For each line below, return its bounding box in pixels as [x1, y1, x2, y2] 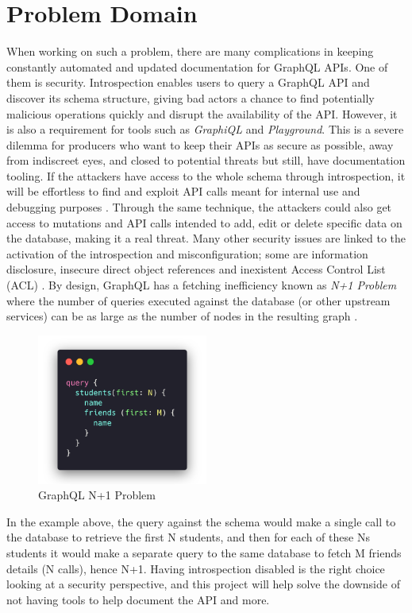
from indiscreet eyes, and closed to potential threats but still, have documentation [6, 152, 406, 169]
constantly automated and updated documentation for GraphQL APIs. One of [6, 58, 388, 75]
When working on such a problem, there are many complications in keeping [6, 43, 374, 60]
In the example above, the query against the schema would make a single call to [6, 513, 396, 530]
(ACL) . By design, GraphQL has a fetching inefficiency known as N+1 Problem [6, 277, 397, 293]
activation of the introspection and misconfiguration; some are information [6, 245, 368, 262]
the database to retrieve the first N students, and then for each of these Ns [6, 529, 370, 545]
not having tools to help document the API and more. [6, 591, 270, 607]
